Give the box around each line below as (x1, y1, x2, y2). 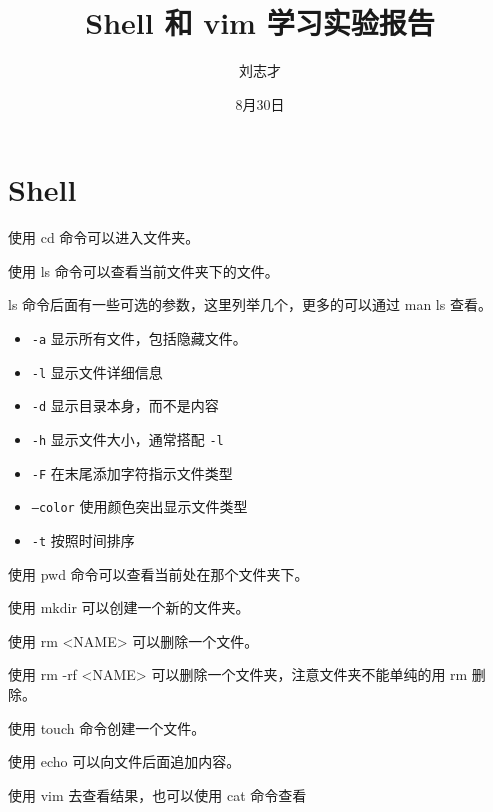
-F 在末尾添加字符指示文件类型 (31, 462, 233, 483)
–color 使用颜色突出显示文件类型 (31, 496, 248, 517)
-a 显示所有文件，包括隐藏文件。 (31, 328, 247, 349)
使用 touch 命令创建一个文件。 (8, 717, 206, 738)
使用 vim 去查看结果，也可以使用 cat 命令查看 (8, 784, 307, 805)
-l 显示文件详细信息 (31, 361, 163, 382)
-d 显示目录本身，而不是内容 (31, 395, 219, 416)
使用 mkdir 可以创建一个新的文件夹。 (8, 597, 250, 618)
